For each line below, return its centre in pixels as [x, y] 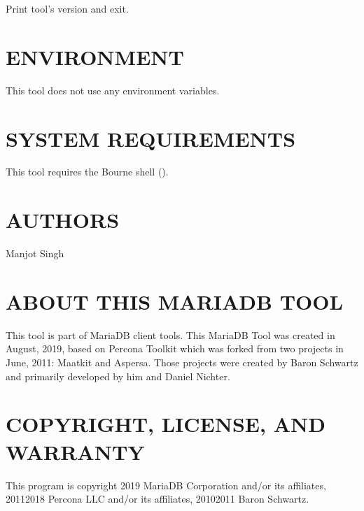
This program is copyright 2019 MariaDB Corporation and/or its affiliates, [166, 485]
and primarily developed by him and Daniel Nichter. [118, 376]
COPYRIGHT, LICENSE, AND [166, 424]
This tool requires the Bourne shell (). [87, 172]
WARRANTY [75, 451]
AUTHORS [63, 220]
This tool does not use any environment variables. [113, 90]
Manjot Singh [35, 253]
